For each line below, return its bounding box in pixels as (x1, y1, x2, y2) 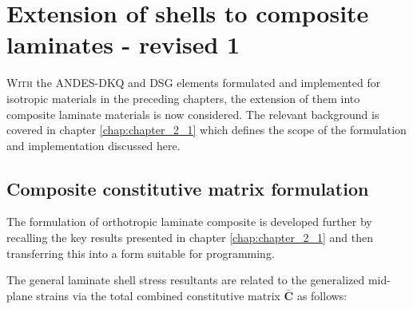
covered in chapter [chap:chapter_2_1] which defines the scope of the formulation (6, 121, 407, 138)
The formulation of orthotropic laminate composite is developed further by (6, 213, 372, 230)
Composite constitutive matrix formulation (6, 176, 369, 200)
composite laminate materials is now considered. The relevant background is (6, 105, 379, 122)
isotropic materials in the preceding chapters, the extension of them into (6, 89, 360, 106)
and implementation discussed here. (6, 137, 181, 153)
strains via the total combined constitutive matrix (36, 287, 280, 303)
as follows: (296, 287, 347, 303)
